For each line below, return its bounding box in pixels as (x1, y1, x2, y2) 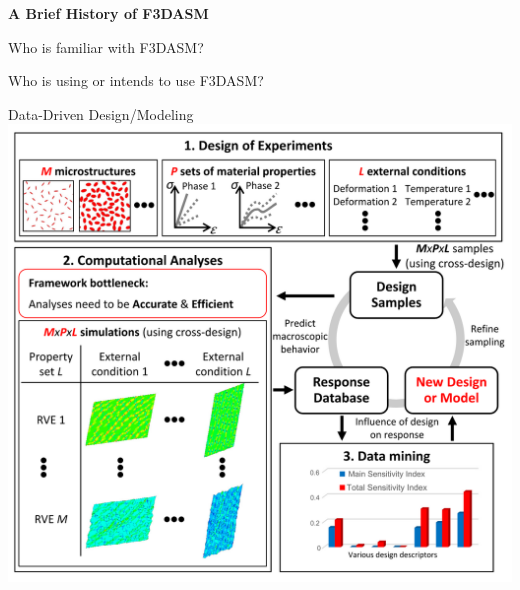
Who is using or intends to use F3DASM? (8, 70, 264, 91)
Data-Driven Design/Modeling (8, 103, 194, 124)
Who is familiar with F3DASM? (8, 36, 204, 57)
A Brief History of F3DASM (8, 3, 209, 23)
